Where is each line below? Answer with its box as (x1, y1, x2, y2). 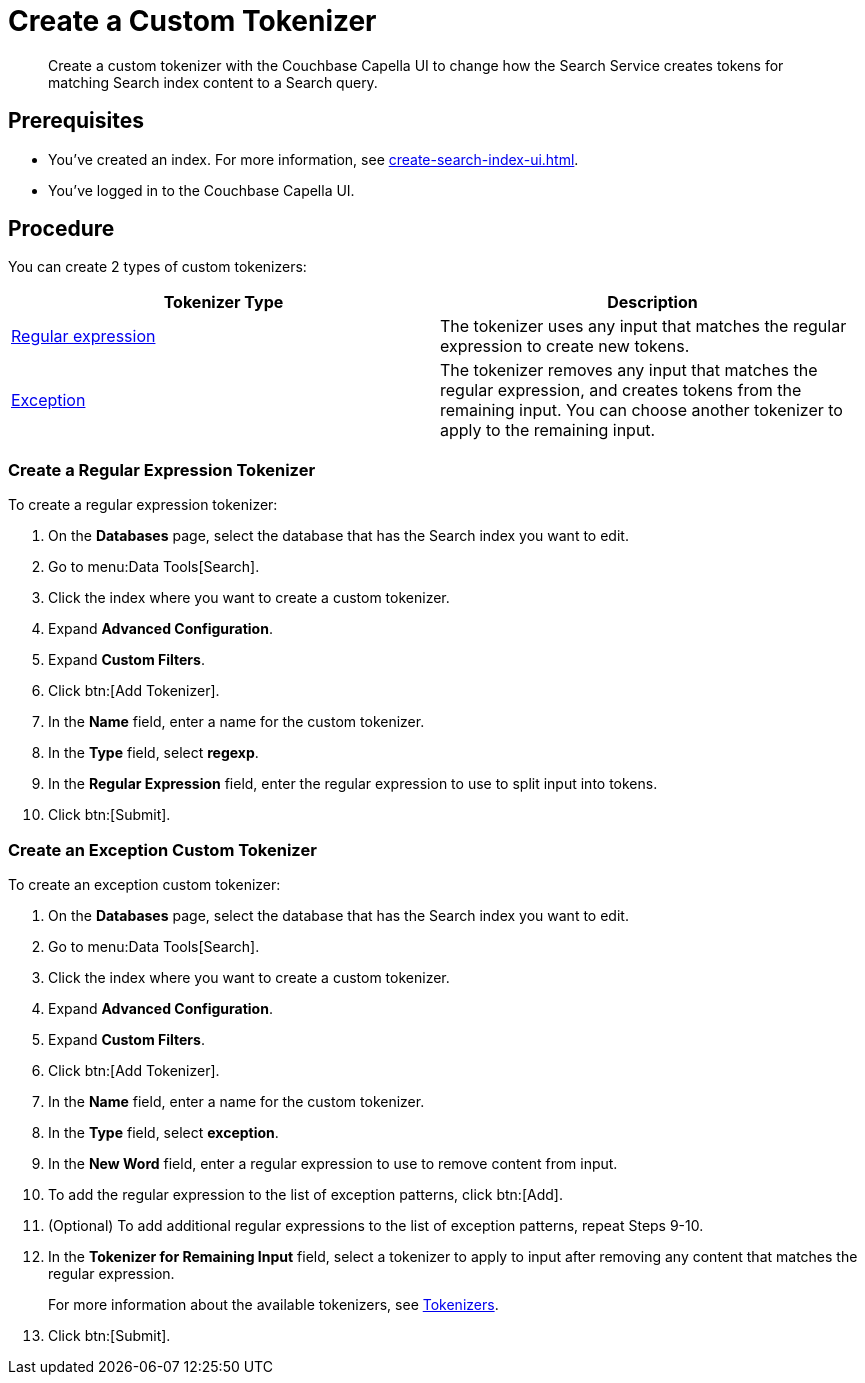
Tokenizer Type (163, 292, 284, 313)
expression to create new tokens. (440, 336, 690, 357)
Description (607, 292, 698, 313)
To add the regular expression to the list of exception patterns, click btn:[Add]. (48, 1185, 563, 1203)
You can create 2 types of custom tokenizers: (8, 258, 307, 276)
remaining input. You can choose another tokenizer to (440, 400, 843, 421)
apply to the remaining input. (440, 420, 656, 441)
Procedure (8, 216, 115, 242)
